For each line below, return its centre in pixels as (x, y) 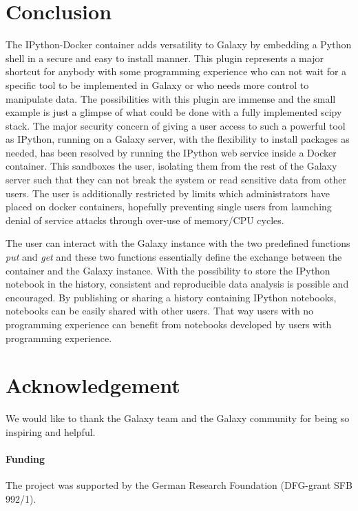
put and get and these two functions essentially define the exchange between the (174, 257)
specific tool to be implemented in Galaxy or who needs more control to (157, 84)
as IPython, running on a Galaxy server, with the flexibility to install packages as (178, 139)
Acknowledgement (93, 385)
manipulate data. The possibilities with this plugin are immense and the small (171, 98)
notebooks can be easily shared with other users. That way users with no (160, 311)
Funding (25, 459)
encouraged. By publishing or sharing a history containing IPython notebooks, (171, 297)
